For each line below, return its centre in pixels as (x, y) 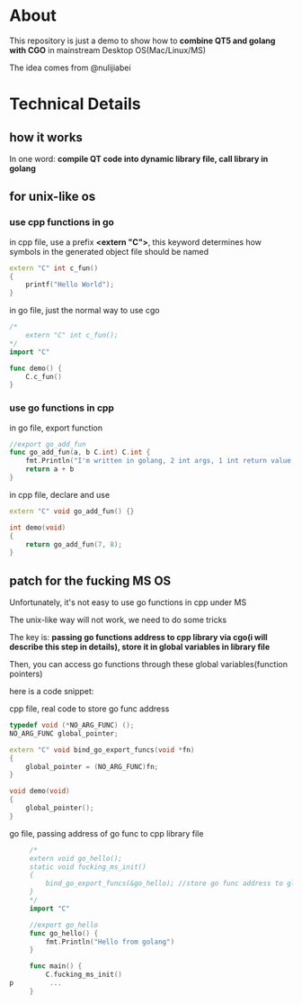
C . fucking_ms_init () (84, 975)
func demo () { (36, 368)
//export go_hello (64, 925)
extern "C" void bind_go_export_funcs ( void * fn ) (102, 750)
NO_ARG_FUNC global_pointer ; (64, 733)
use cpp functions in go (62, 222)
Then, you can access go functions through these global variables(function (148, 665)
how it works (46, 137)
